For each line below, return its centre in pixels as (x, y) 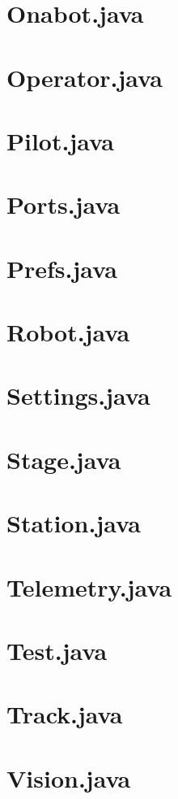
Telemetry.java (89, 586)
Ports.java (64, 204)
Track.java (65, 714)
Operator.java (85, 77)
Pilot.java (60, 140)
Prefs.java (62, 268)
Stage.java (64, 459)
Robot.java (68, 332)
